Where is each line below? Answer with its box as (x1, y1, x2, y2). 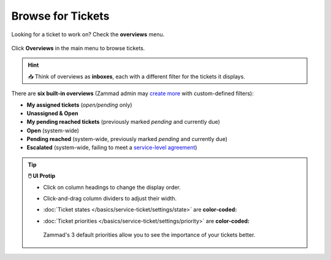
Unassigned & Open (26, 109, 78, 117)
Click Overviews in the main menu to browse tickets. (11, 44, 145, 52)
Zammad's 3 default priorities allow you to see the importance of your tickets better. (43, 231, 256, 239)
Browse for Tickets (11, 9, 110, 23)
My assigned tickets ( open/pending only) (26, 101, 132, 109)
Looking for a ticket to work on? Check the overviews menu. (11, 31, 165, 38)
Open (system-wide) (26, 126, 80, 134)
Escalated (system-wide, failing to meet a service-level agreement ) (26, 144, 197, 151)
